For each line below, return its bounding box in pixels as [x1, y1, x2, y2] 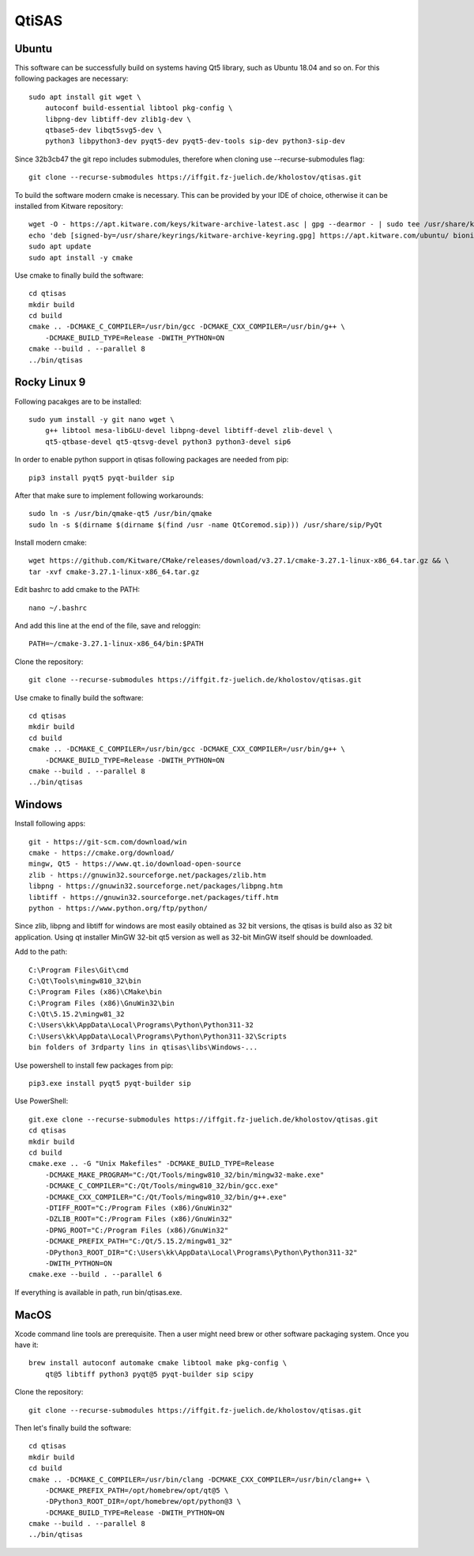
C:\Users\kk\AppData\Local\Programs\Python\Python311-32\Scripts [28, 1031, 288, 1041]
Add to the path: [14, 947, 67, 957]
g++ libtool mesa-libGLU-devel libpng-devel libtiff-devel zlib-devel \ [44, 426, 333, 435]
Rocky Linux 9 [14, 376, 86, 389]
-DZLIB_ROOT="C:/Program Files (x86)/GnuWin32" [44, 1215, 233, 1224]
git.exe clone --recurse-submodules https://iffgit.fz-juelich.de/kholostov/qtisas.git [28, 1114, 379, 1124]
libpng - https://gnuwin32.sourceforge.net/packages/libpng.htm [28, 882, 284, 890]
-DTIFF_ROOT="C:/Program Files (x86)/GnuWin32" [44, 1203, 233, 1213]
